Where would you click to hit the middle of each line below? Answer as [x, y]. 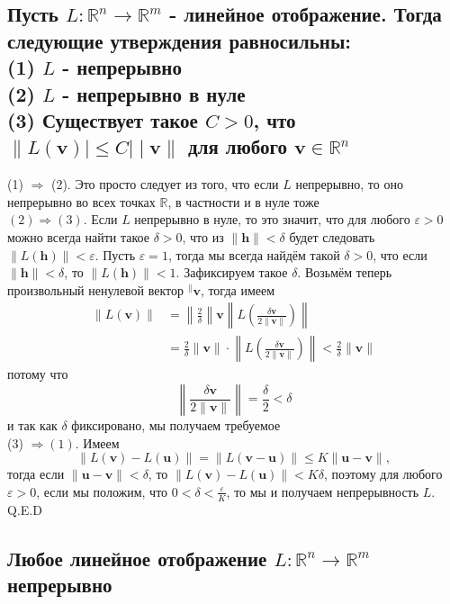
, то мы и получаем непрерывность [323, 491]
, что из [203, 236]
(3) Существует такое [103, 119]
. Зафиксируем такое [232, 272]
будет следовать [332, 236]
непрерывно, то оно [349, 184]
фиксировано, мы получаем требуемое [176, 424]
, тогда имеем [238, 289]
